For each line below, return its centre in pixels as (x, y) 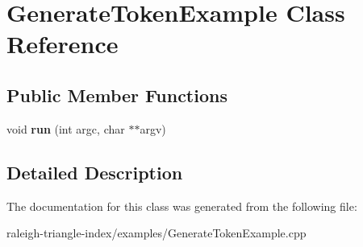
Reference (63, 44)
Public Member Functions (117, 95)
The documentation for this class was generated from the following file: (182, 206)
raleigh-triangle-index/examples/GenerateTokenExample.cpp (156, 233)
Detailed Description (95, 172)
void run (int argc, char (66, 128)
